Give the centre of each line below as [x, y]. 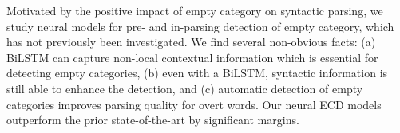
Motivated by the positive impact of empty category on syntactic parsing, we [195, 10]
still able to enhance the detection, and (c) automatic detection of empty [185, 88]
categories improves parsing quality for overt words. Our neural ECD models [194, 104]
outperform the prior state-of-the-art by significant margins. [153, 120]
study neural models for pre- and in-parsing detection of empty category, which [200, 26]
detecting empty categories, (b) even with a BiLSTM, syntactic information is [197, 73]
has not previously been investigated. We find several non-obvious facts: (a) [191, 42]
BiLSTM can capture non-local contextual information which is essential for [192, 57]
